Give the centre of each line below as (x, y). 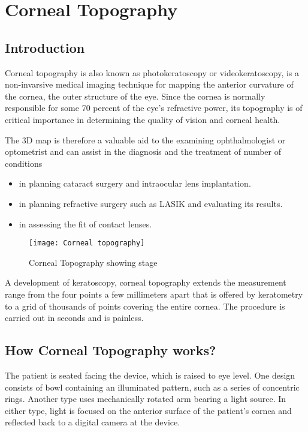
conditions (24, 163)
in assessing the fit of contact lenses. (85, 223)
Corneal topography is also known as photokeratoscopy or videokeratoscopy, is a (152, 72)
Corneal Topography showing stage (93, 262)
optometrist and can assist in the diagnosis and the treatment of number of (143, 151)
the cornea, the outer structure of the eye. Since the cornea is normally (135, 96)
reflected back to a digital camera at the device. (93, 422)
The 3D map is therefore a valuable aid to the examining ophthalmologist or (145, 139)
